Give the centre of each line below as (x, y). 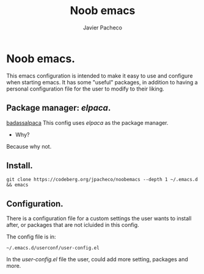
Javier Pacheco (103, 28)
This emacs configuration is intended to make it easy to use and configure (100, 76)
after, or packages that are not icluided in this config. (73, 225)
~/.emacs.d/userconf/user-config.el (53, 248)
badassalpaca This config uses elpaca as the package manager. (88, 122)
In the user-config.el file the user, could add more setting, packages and (97, 259)
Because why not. (29, 146)
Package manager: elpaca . (59, 108)
